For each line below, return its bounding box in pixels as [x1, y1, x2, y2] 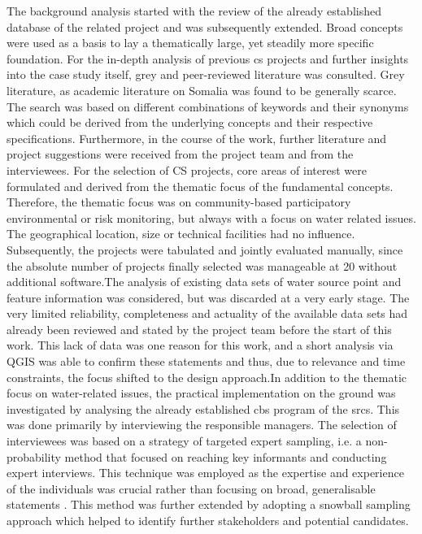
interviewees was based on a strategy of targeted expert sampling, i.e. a [7, 432, 362, 449]
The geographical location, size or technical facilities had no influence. [7, 225, 355, 242]
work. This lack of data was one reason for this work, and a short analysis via [7, 336, 394, 354]
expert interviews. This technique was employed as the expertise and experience [7, 464, 404, 481]
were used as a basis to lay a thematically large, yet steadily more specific [7, 34, 374, 51]
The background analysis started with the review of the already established [7, 2, 381, 19]
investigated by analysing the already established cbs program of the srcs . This [7, 400, 400, 417]
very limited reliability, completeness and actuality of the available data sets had [7, 305, 408, 322]
